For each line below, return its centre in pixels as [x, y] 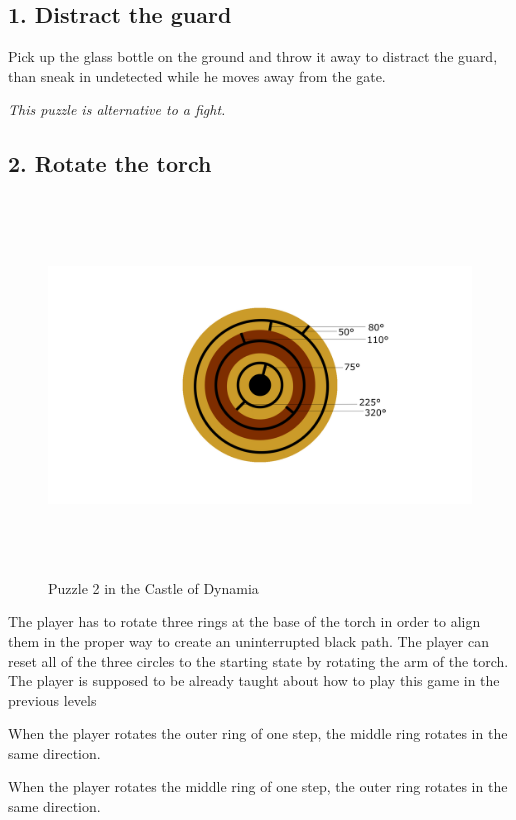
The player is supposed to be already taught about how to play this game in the [254, 680]
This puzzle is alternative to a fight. [117, 109]
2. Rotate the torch [110, 163]
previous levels [52, 699]
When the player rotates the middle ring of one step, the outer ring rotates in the [258, 786]
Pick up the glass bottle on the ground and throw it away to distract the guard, [253, 56]
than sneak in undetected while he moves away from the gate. [197, 75]
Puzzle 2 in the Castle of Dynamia [153, 587]
